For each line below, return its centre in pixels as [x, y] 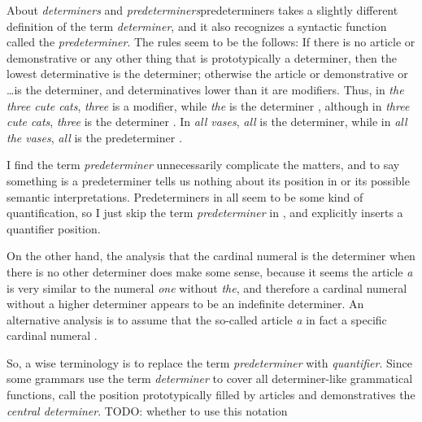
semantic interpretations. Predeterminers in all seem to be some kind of [185, 196]
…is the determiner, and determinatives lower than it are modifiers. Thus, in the [205, 89]
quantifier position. [54, 228]
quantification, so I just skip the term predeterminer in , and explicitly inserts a [205, 213]
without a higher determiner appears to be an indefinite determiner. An [185, 304]
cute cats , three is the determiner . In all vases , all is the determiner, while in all [207, 122]
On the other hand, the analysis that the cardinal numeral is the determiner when [211, 256]
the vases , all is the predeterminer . [94, 137]
